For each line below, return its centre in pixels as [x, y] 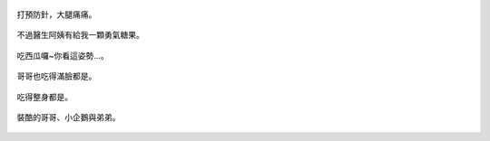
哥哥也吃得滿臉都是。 [57, 76]
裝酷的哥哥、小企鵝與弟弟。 [69, 117]
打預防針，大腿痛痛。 [57, 14]
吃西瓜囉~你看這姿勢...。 [63, 55]
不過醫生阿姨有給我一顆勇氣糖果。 [80, 35]
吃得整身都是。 [44, 97]
